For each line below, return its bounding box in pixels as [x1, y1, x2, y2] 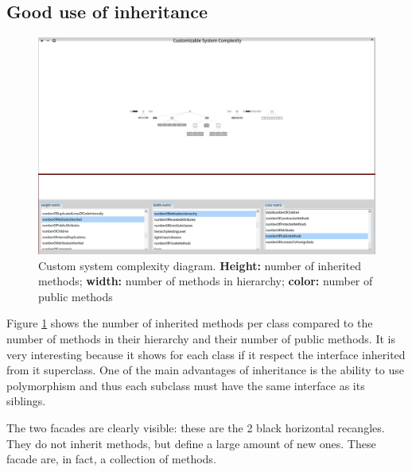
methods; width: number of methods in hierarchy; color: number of [38, 273, 373, 289]
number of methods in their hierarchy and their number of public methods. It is [6, 331, 395, 347]
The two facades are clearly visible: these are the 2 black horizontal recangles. [6, 420, 385, 435]
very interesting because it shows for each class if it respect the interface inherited [6, 346, 406, 362]
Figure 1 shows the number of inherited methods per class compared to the [6, 315, 373, 331]
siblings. [6, 393, 46, 409]
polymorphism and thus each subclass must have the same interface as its [6, 377, 365, 393]
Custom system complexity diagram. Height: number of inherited [38, 257, 361, 273]
